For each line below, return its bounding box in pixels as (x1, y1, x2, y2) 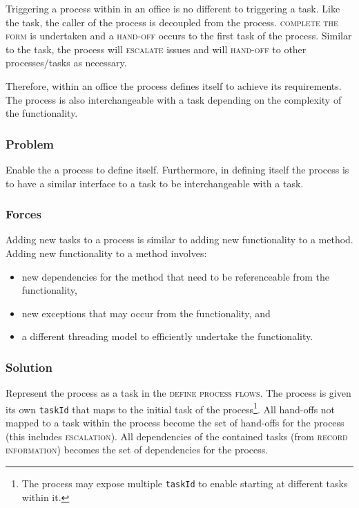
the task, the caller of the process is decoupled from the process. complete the (6, 15, 338, 29)
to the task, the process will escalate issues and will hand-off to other (6, 41, 307, 56)
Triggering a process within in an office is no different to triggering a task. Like (6, 1, 340, 15)
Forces (6, 205, 41, 223)
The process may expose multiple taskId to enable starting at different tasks (21, 476, 348, 490)
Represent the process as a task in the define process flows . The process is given (6, 386, 351, 400)
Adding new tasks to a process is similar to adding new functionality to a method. (6, 232, 353, 247)
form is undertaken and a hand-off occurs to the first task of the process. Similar (6, 28, 352, 43)
